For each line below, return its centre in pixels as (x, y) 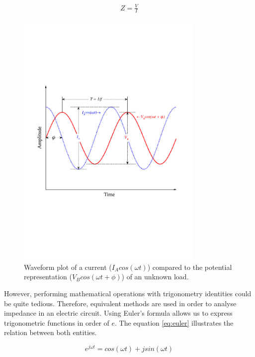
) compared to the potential (190, 267)
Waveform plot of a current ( (68, 267)
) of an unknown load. (155, 277)
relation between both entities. (50, 332)
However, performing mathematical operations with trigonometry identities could (128, 294)
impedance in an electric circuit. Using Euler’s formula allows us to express (118, 313)
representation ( (48, 277)
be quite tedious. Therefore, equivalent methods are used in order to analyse (120, 303)
